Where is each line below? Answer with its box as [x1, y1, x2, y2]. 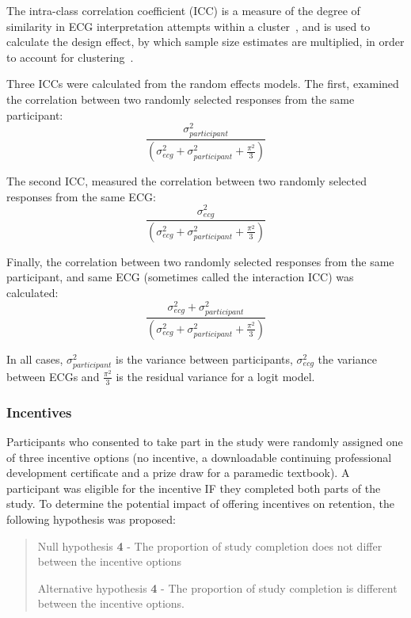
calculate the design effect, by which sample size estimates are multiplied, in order [6, 33, 405, 50]
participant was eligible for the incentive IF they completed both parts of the [6, 479, 381, 496]
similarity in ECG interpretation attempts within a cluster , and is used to [6, 17, 371, 34]
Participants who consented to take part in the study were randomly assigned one [6, 433, 403, 449]
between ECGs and [6, 368, 100, 384]
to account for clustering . [6, 48, 134, 65]
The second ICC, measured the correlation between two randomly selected [6, 173, 367, 189]
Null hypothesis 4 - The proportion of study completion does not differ [37, 537, 382, 554]
